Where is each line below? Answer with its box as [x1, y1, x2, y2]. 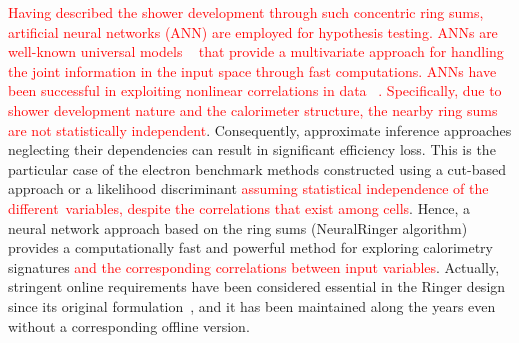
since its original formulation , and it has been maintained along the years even [8, 295, 496, 316]
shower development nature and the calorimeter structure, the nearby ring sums [8, 99, 498, 120]
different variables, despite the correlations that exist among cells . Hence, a [8, 197, 471, 218]
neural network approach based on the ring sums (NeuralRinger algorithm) [8, 217, 468, 238]
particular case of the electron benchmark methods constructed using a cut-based [8, 158, 506, 179]
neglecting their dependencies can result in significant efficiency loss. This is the [8, 139, 496, 160]
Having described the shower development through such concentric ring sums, [8, 2, 484, 22]
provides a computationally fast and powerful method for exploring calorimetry [8, 237, 493, 258]
